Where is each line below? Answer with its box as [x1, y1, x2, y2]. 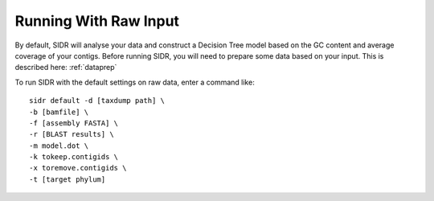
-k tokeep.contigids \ [29, 153, 119, 162]
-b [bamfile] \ [29, 107, 89, 117]
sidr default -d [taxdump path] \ [29, 96, 165, 105]
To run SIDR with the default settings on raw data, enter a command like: [14, 77, 255, 87]
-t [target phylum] [29, 174, 106, 184]
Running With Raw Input [14, 12, 180, 30]
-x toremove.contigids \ [29, 163, 127, 173]
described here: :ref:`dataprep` [14, 63, 117, 72]
